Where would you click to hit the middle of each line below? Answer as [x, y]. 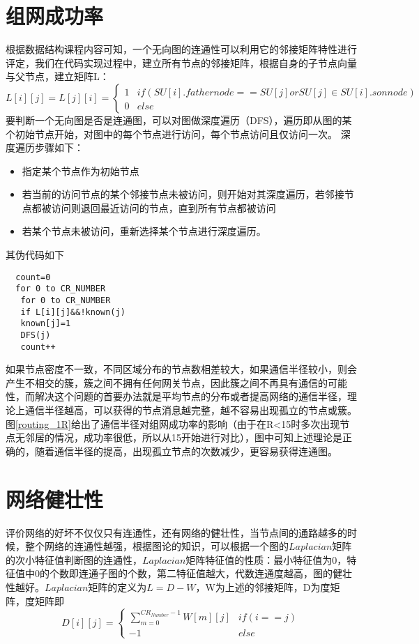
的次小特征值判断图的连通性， [74, 559]
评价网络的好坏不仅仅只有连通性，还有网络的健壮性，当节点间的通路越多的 [176, 532]
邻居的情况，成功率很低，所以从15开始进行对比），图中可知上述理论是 [183, 437]
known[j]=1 [46, 324]
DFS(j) [36, 335]
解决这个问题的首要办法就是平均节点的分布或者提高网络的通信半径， [191, 396]
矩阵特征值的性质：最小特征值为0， [266, 559]
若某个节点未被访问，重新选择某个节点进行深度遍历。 [144, 231]
